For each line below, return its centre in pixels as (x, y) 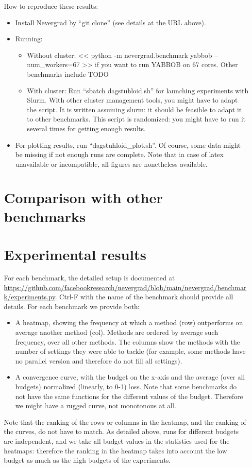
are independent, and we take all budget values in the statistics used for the (117, 441)
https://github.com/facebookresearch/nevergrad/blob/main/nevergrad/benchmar (125, 287)
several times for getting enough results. (86, 128)
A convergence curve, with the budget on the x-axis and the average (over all (130, 377)
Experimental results (75, 254)
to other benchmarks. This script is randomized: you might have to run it (136, 119)
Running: (29, 39)
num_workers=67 (53, 64)
